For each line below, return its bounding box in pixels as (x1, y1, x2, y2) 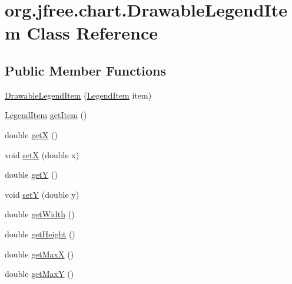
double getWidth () (5, 208, 75, 220)
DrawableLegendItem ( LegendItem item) (5, 89, 152, 101)
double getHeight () (5, 227, 75, 240)
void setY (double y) (5, 188, 79, 200)
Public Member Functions (5, 61, 166, 79)
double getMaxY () (5, 267, 74, 280)
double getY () (5, 168, 58, 181)
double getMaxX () (5, 247, 74, 260)
